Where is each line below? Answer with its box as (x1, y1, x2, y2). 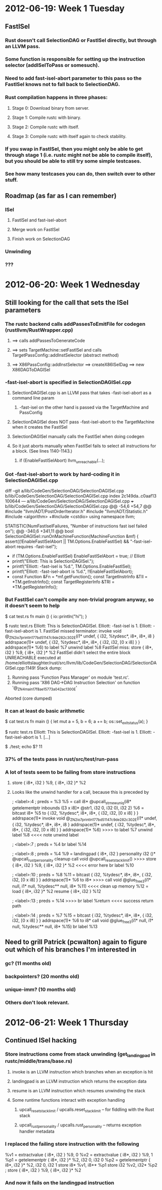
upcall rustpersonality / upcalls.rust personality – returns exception (19, 1122, 142, 1129)
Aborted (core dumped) (5, 695, 52, 702)
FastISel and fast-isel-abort (12, 217, 67, 223)
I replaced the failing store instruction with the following (5, 1140, 139, 1147)
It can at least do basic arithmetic (5, 707, 85, 714)
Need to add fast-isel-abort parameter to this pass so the (5, 75, 142, 82)
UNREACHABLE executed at (5, 655, 61, 661)
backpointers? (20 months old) (5, 973, 80, 980)
